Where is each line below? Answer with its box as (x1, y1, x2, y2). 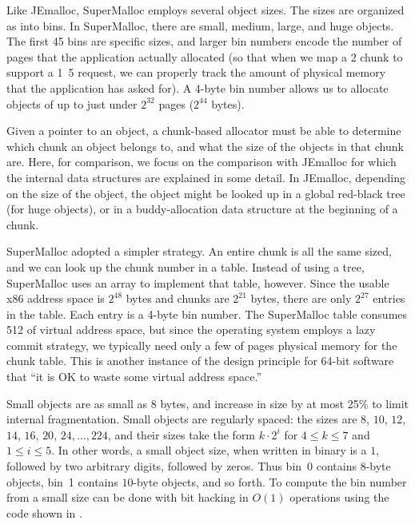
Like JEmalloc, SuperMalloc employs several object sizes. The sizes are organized (6, 2, 405, 18)
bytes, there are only (250, 290, 352, 307)
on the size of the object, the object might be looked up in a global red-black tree (6, 185, 405, 201)
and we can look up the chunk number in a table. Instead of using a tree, (6, 258, 365, 275)
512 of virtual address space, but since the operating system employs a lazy (6, 321, 376, 338)
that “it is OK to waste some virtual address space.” (6, 368, 261, 385)
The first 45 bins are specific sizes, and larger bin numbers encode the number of (6, 33, 402, 50)
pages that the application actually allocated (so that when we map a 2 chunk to (6, 48, 403, 65)
